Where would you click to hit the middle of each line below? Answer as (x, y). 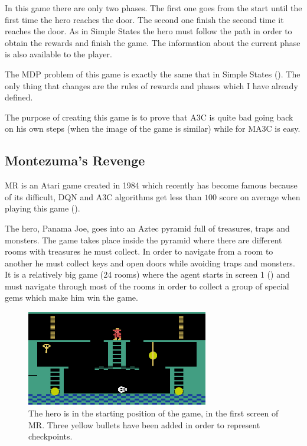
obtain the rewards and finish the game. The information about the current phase (153, 42)
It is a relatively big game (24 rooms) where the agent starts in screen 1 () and (147, 274)
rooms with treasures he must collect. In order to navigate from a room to (139, 251)
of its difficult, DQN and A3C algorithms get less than (103, 196)
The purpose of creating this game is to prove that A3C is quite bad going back (149, 117)
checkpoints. (50, 436)
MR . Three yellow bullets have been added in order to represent (144, 424)
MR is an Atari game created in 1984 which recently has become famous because (151, 185)
